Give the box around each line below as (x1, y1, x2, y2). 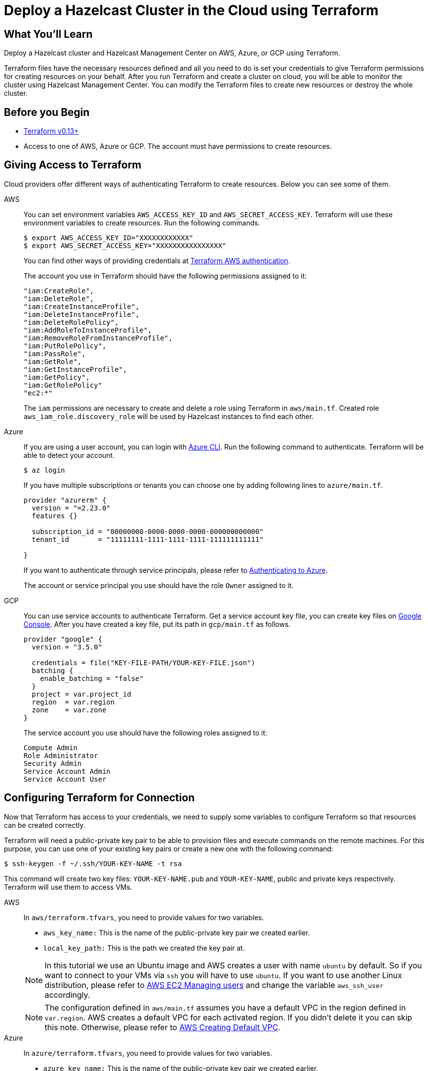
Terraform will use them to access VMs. (4, 882, 133, 891)
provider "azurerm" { (24, 496, 107, 504)
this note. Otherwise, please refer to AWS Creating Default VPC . (45, 1022, 281, 1032)
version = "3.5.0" (31, 643, 103, 651)
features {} (31, 511, 78, 520)
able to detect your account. (24, 451, 115, 459)
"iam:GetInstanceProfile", (24, 365, 127, 373)
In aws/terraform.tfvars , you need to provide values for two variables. (24, 913, 264, 922)
